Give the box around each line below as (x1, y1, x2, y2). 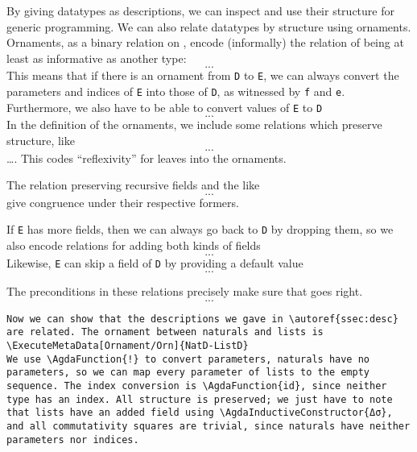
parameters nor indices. (6, 433, 139, 446)
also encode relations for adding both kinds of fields (6, 236, 261, 253)
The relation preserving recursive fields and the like (6, 176, 260, 193)
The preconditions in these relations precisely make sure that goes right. (6, 283, 363, 300)
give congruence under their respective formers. (6, 193, 239, 210)
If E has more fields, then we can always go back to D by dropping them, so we (6, 221, 394, 238)
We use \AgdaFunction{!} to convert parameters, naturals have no (6, 353, 370, 365)
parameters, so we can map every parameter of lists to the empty (6, 367, 370, 379)
